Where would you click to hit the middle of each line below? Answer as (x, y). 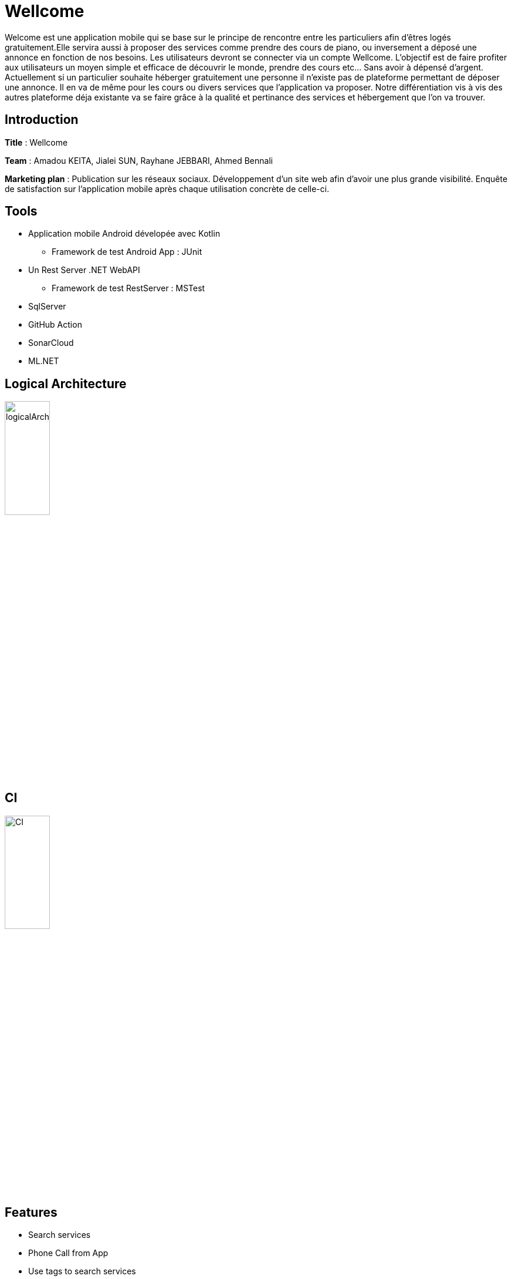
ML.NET (44, 361)
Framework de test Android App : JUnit (127, 252)
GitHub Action (55, 325)
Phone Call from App (68, 1253)
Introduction (42, 120)
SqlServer (47, 307)
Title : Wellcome (36, 142)
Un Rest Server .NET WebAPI (84, 270)
